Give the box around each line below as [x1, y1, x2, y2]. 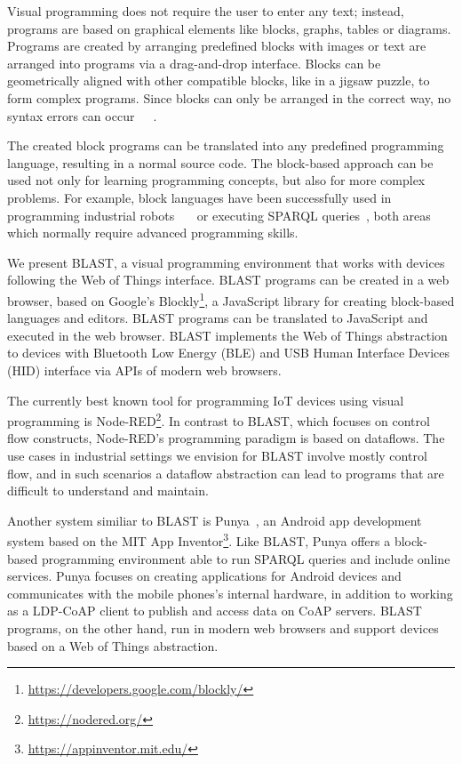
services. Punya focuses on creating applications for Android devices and [7, 567, 402, 585]
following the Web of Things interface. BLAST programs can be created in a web [7, 270, 450, 289]
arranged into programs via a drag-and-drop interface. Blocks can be [7, 53, 381, 72]
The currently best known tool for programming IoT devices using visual [7, 390, 404, 409]
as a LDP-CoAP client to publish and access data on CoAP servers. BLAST [7, 601, 422, 620]
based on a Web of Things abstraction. [7, 636, 219, 655]
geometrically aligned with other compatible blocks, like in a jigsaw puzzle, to [7, 71, 430, 90]
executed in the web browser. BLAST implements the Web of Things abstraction [7, 326, 448, 344]
